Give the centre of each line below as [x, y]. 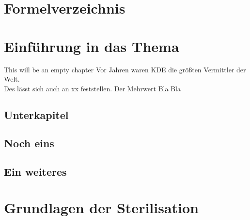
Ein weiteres [35, 172]
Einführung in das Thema [92, 46]
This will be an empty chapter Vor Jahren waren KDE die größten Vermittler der [125, 69]
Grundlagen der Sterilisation [101, 207]
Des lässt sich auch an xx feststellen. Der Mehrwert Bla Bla [92, 88]
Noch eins [29, 143]
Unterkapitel [36, 114]
